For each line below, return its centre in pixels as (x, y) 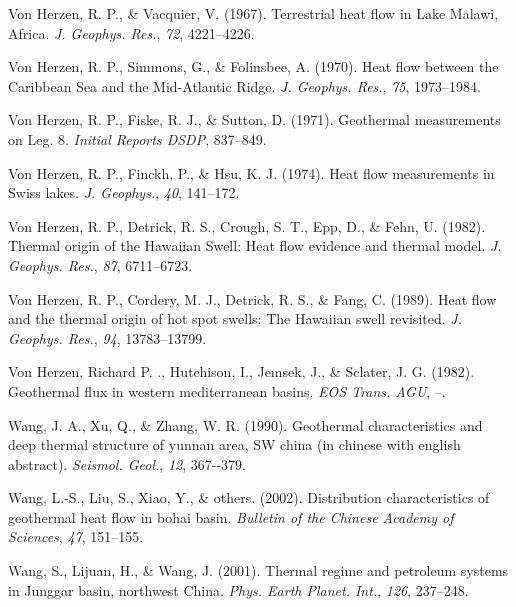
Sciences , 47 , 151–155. (76, 536)
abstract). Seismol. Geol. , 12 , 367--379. (127, 463)
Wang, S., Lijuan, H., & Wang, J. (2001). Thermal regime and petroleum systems (258, 570)
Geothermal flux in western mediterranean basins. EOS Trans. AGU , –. (227, 390)
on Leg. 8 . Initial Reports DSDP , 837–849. (137, 138)
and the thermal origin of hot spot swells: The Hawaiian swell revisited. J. (235, 318)
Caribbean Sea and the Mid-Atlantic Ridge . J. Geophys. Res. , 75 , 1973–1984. (244, 85)
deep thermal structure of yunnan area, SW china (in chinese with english (234, 444)
